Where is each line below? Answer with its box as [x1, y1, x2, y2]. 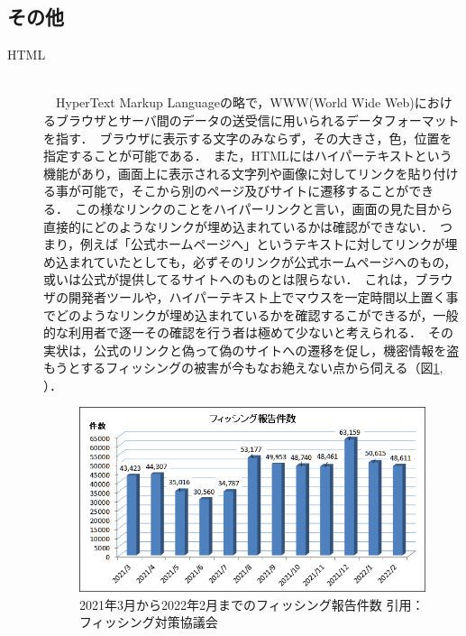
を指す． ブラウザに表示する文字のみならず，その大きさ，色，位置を [43, 128, 452, 147]
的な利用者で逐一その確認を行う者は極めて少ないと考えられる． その [43, 323, 453, 342]
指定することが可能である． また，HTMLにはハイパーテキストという [43, 146, 452, 165]
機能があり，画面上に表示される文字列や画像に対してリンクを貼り [43, 163, 434, 182]
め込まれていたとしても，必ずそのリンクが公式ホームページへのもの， [43, 252, 457, 271]
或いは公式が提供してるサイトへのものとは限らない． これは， [43, 270, 416, 289]
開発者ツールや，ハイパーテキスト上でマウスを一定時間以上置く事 [68, 287, 459, 306]
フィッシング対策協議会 [79, 613, 218, 631]
